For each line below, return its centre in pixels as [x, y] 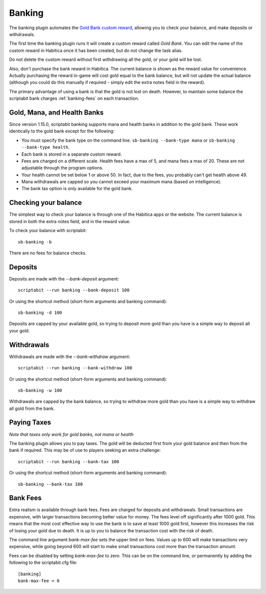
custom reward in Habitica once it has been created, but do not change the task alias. [96, 50]
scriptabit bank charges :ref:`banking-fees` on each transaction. [74, 98]
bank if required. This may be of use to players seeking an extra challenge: [85, 450]
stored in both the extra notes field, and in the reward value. [70, 221]
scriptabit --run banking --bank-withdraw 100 [75, 368]
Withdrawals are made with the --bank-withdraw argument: [70, 356]
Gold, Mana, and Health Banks [56, 112]
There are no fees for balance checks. [48, 253]
